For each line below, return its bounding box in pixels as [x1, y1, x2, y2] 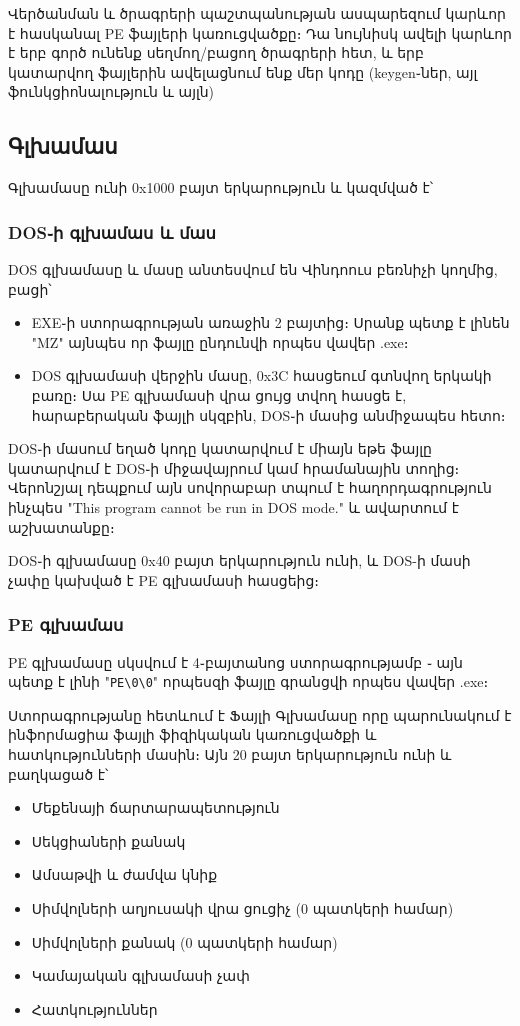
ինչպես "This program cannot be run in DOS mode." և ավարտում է [8, 496, 459, 517]
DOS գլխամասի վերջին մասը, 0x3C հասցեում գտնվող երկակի [31, 365, 492, 386]
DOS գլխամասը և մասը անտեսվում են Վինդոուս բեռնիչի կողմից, [8, 258, 498, 279]
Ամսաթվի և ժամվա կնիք [31, 864, 218, 885]
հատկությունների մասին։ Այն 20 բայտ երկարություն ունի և [8, 743, 452, 764]
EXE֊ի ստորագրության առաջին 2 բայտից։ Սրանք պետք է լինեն [31, 312, 510, 333]
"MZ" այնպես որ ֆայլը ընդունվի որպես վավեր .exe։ [31, 331, 409, 352]
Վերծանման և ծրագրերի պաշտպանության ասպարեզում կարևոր [8, 3, 506, 23]
